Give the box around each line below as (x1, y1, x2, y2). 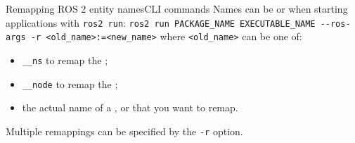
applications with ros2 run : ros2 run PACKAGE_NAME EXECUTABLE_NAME (6, 15, 316, 30)
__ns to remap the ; (22, 52, 108, 67)
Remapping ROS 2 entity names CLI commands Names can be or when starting (6, 1, 348, 15)
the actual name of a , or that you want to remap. (22, 100, 238, 115)
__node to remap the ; (22, 76, 118, 91)
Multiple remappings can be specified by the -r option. (6, 123, 243, 138)
